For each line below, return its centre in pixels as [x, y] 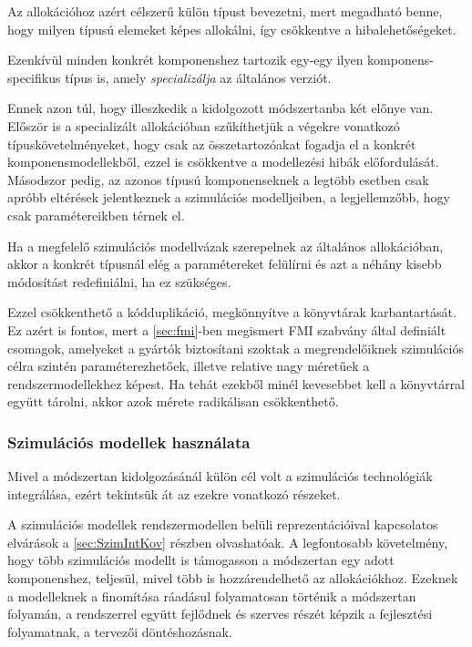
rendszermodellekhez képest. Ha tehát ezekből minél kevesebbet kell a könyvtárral [236, 383]
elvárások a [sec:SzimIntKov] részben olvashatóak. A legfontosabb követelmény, [228, 542]
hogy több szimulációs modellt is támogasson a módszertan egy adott [201, 560]
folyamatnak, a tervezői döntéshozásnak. [120, 631]
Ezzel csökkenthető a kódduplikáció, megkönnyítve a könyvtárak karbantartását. [232, 312]
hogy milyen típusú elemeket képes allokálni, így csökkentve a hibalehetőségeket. [232, 29]
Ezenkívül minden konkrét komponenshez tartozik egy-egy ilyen [185, 60]
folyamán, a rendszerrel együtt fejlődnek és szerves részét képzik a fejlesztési [220, 614]
